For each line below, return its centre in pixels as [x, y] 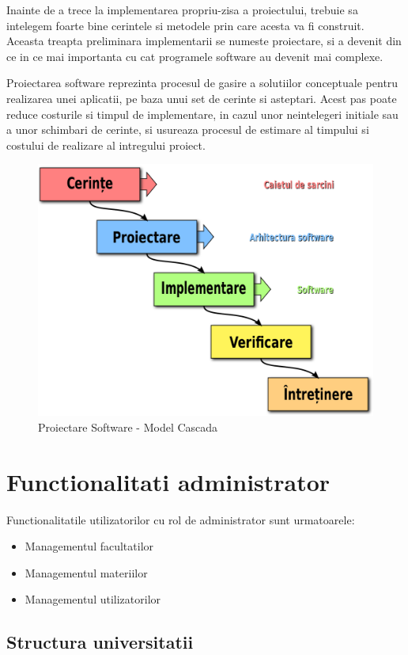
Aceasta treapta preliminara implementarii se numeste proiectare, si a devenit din [204, 41]
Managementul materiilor [86, 572]
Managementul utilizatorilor [93, 599]
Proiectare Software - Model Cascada [128, 427]
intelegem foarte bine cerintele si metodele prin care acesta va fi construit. [185, 25]
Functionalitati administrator [168, 481]
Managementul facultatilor [89, 546]
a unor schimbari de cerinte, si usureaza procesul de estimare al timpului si [188, 129]
